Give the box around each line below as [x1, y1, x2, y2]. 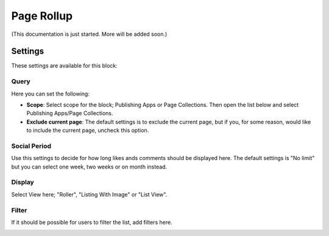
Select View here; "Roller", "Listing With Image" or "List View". [11, 190, 168, 198]
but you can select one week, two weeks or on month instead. [11, 163, 168, 170]
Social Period [11, 142, 52, 150]
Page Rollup [11, 9, 73, 23]
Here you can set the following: [11, 90, 90, 97]
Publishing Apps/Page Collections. [26, 109, 113, 117]
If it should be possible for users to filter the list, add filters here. [11, 218, 173, 226]
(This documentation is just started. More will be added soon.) [11, 30, 168, 38]
